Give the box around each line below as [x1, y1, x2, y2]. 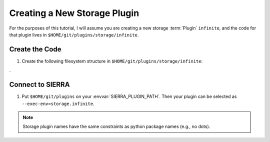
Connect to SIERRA [9, 80, 70, 89]
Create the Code [9, 45, 61, 53]
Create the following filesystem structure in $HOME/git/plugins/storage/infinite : [21, 58, 202, 64]
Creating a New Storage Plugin [9, 7, 139, 18]
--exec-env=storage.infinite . [21, 100, 94, 106]
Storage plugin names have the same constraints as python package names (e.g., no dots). [22, 123, 210, 129]
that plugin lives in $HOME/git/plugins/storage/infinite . [9, 31, 139, 37]
